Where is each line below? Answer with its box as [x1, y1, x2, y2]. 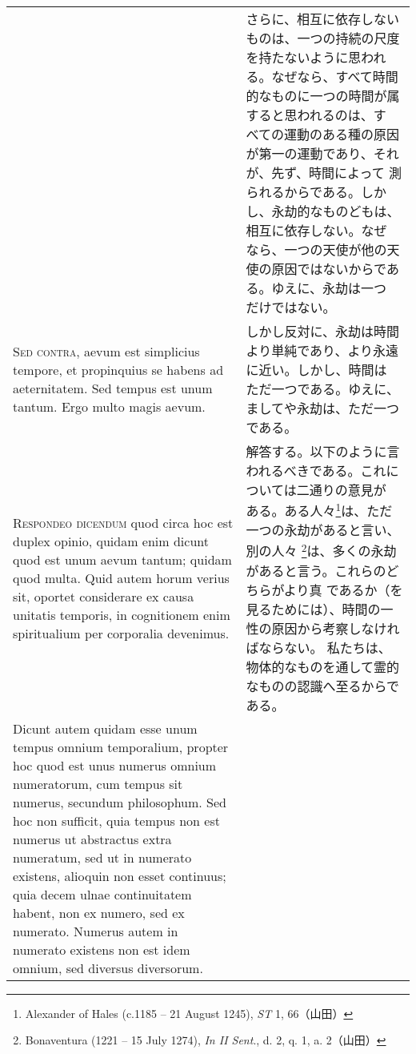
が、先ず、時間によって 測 [246, 163, 402, 182]
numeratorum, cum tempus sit [13, 774, 183, 793]
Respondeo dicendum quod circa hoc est [13, 513, 234, 532]
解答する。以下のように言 [246, 442, 400, 461]
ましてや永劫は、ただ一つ [246, 399, 400, 417]
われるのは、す [297, 106, 386, 124]
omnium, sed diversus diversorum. [13, 958, 203, 977]
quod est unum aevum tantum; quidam [13, 549, 232, 569]
